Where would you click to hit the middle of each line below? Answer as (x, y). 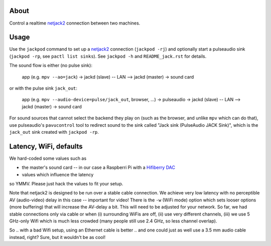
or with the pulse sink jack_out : (43, 88)
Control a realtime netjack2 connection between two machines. (75, 23)
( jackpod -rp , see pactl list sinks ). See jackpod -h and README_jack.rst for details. (108, 56)
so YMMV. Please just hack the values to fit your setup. (66, 184)
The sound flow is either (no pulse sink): (51, 66)
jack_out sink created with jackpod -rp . (54, 132)
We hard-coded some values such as (48, 158)
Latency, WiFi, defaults (46, 146)
